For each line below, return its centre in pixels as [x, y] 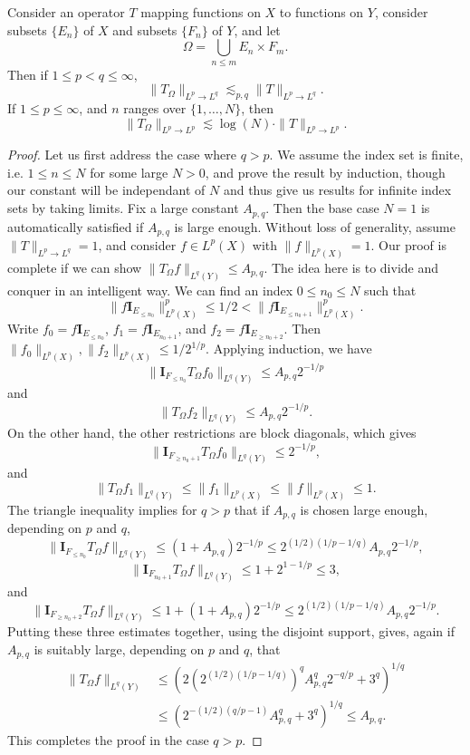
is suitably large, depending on [119, 649]
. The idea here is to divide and [351, 267]
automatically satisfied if [76, 226]
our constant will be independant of [106, 190]
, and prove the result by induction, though [325, 172]
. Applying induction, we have [289, 348]
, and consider [137, 244]
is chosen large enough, [364, 509]
